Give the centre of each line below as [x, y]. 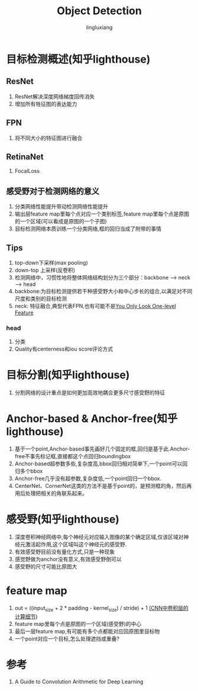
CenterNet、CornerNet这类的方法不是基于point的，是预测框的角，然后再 [103, 486]
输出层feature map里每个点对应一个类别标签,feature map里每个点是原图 [102, 214]
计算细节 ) [26, 616]
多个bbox [31, 471]
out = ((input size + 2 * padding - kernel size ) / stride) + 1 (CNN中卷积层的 [101, 609]
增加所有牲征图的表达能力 [46, 104]
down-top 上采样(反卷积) [45, 270]
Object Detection [99, 11]
